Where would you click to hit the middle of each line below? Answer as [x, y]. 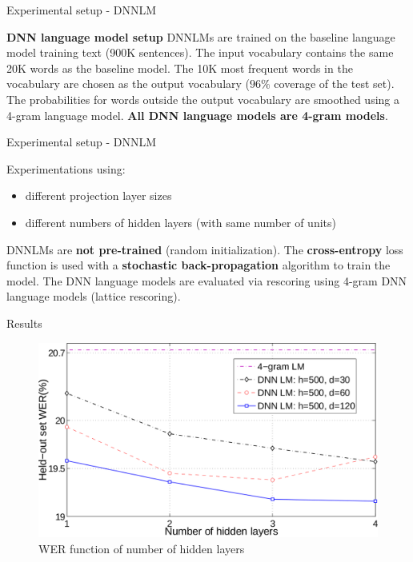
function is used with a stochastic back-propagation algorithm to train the [198, 265]
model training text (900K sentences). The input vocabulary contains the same [200, 52]
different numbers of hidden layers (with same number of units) [180, 222]
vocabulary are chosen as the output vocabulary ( [128, 84]
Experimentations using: [66, 168]
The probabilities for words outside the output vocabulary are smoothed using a [203, 99]
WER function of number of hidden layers [142, 548]
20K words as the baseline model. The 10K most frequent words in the [180, 68]
